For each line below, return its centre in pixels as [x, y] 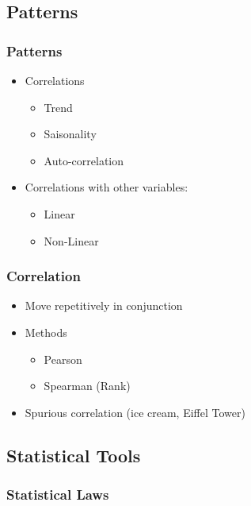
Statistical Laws [58, 494]
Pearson [63, 359]
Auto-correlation [84, 160]
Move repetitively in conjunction [104, 305]
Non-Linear [71, 240]
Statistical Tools [74, 455]
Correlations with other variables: [106, 187]
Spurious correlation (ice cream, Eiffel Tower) [135, 412]
